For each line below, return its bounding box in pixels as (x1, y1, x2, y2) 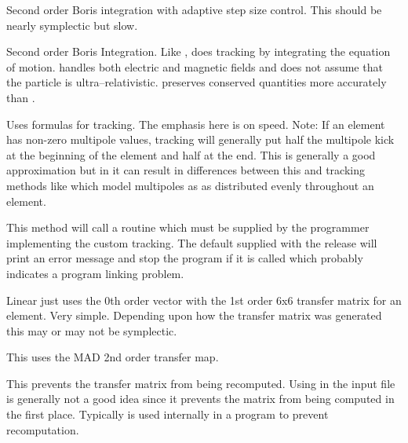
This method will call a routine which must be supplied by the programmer (6, 219, 370, 236)
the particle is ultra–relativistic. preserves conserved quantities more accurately (6, 74, 387, 90)
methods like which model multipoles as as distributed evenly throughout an (6, 177, 374, 193)
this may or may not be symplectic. (6, 322, 177, 339)
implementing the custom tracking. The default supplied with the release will (6, 234, 377, 251)
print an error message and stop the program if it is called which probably (6, 250, 363, 266)
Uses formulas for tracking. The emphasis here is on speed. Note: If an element (6, 115, 385, 132)
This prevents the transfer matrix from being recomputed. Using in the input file (6, 375, 395, 391)
